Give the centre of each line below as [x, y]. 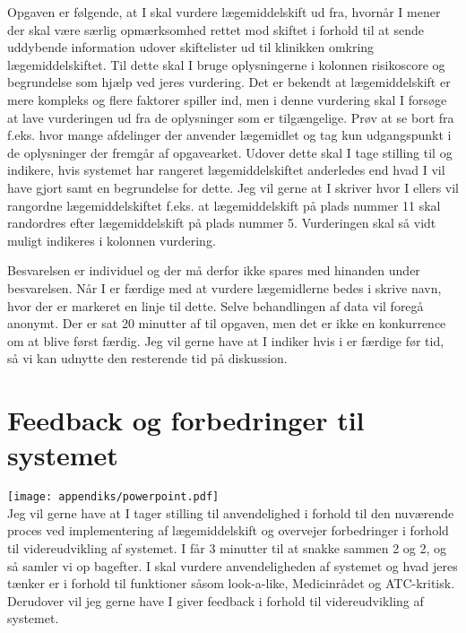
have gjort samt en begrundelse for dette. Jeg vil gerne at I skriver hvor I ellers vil [233, 187]
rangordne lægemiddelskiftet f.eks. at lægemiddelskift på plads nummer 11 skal [224, 205]
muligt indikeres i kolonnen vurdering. [112, 240]
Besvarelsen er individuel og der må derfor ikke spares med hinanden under [214, 270]
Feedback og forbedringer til [186, 420]
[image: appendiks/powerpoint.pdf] [113, 497]
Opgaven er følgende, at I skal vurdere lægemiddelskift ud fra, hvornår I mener [224, 12]
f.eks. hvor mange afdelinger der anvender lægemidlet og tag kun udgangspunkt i [229, 135]
